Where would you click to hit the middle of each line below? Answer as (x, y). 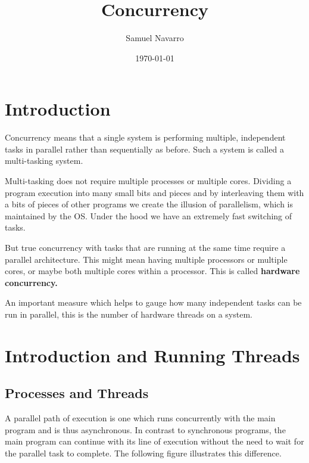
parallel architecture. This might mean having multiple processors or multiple (146, 259)
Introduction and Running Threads (152, 355)
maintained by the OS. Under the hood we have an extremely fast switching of (149, 215)
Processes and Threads (77, 393)
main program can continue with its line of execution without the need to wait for (154, 441)
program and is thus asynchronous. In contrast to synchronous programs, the (145, 429)
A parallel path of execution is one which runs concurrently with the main (140, 418)
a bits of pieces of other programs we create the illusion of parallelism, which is (149, 204)
